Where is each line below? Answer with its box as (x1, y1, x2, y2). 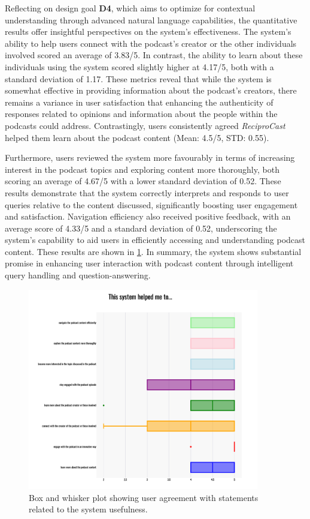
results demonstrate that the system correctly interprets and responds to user (5, 186, 289, 199)
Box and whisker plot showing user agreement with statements (29, 491, 259, 503)
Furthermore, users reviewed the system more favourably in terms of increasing (5, 151, 295, 164)
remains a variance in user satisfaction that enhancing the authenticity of (5, 95, 273, 108)
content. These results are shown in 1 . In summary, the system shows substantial (5, 245, 302, 257)
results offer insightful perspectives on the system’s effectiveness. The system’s (5, 25, 291, 38)
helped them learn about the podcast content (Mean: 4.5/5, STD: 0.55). (5, 131, 269, 143)
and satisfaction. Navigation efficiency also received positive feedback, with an (5, 210, 291, 223)
